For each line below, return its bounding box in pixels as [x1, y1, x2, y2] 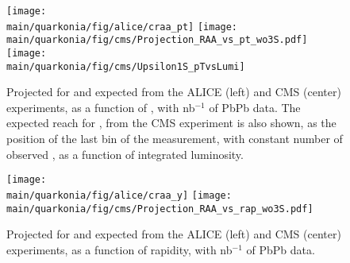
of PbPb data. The [209, 99, 301, 115]
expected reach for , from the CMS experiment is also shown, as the [6, 114, 337, 131]
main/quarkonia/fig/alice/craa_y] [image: [6, 189, 232, 201]
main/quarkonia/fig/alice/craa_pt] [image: [6, 21, 238, 33]
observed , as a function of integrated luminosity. [6, 145, 244, 162]
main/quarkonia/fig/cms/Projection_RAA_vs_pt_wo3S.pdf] [6, 34, 308, 46]
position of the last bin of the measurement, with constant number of [6, 130, 343, 147]
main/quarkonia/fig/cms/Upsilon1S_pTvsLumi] [6, 60, 245, 72]
